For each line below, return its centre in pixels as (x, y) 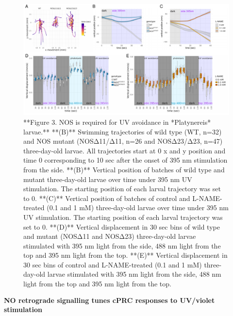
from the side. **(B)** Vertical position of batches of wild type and (124, 169)
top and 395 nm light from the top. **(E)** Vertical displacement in (125, 255)
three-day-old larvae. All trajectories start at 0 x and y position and (125, 150)
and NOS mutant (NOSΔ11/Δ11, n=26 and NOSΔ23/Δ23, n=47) (123, 141)
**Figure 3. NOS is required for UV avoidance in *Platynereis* (117, 122)
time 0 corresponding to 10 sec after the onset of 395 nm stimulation (125, 160)
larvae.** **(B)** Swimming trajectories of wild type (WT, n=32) (123, 131)
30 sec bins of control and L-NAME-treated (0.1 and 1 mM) (113, 264)
